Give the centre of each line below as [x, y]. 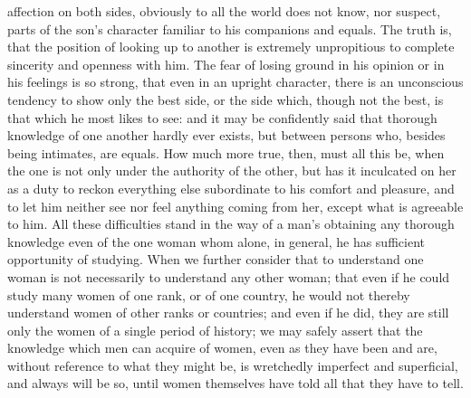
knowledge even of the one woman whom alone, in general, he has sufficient [216, 241]
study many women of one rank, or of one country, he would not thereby [209, 294]
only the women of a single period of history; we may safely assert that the [215, 330]
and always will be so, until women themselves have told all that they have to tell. [235, 383]
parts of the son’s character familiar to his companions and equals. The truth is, [230, 28]
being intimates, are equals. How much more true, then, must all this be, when [226, 152]
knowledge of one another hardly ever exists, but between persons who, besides [226, 135]
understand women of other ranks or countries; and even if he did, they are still [228, 313]
